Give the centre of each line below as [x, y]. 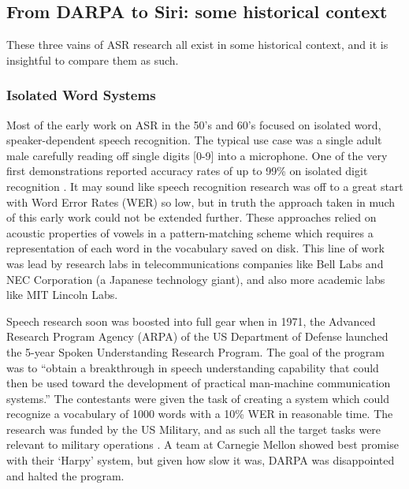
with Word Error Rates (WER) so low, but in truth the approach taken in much [201, 202]
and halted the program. [65, 475]
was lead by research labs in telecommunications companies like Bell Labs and [195, 263]
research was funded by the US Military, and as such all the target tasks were [194, 429]
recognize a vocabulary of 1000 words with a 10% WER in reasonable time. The [200, 414]
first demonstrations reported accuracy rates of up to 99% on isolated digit [187, 171]
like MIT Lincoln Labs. [62, 295]
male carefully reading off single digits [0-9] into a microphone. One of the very [197, 155]
